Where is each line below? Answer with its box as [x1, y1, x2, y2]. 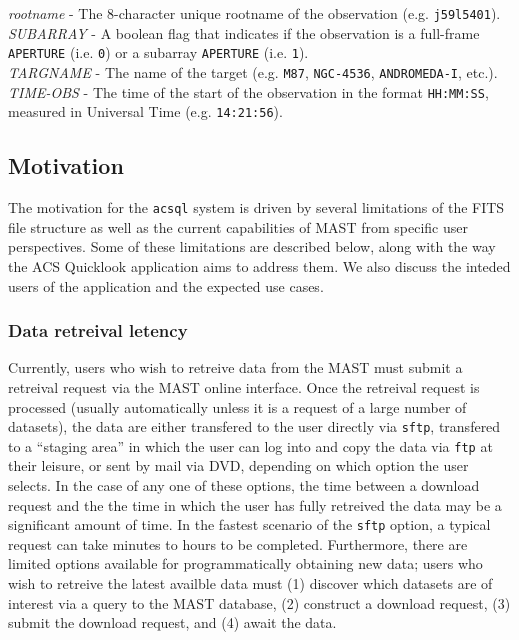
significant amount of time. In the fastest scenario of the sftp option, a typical [8, 514, 491, 535]
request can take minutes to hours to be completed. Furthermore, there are [8, 533, 468, 554]
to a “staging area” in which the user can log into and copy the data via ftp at [8, 435, 493, 456]
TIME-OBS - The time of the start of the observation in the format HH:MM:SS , [8, 81, 489, 102]
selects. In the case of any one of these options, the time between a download [8, 475, 480, 496]
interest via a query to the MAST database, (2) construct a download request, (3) [8, 592, 511, 613]
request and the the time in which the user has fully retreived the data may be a [8, 494, 502, 515]
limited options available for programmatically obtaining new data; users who [8, 553, 483, 574]
